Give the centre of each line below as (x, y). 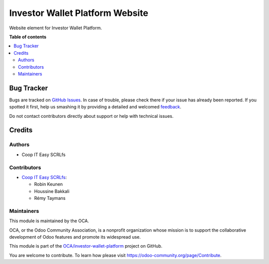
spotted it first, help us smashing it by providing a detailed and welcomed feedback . (95, 107)
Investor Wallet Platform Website (79, 13)
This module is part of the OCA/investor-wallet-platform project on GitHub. (86, 246)
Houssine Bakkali (52, 191)
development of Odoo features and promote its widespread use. (75, 237)
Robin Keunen (49, 184)
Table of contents (28, 37)
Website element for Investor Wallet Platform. (56, 28)
